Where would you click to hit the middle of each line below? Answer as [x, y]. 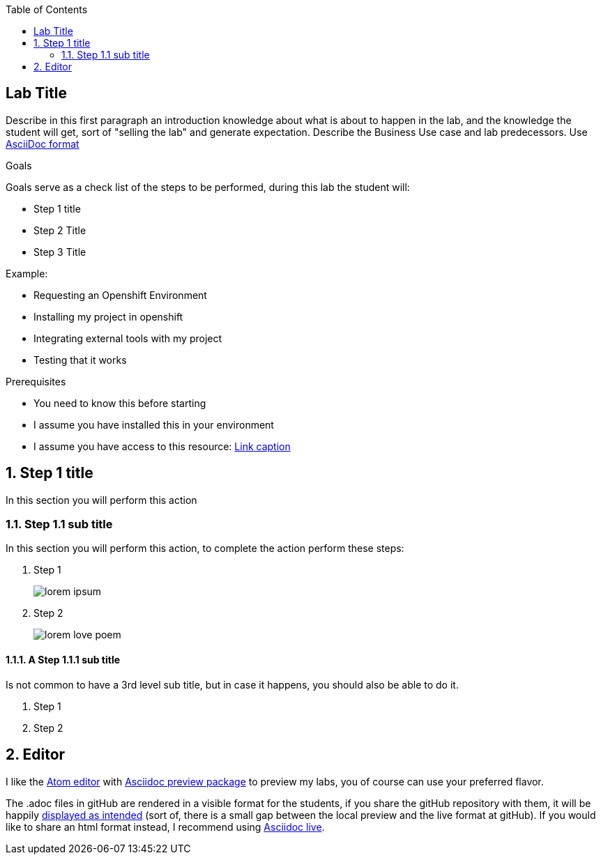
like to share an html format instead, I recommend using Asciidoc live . [165, 827]
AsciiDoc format [43, 144]
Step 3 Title [60, 252]
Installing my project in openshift [108, 316]
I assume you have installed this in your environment [154, 424]
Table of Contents [47, 9]
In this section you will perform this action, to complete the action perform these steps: [205, 548]
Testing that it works [80, 360]
